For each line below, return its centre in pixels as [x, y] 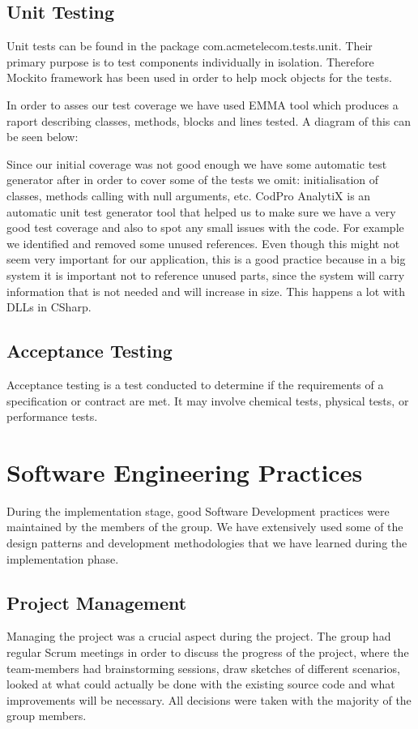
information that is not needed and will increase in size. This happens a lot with [206, 291]
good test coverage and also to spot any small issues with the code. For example [205, 227]
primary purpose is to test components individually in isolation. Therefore [190, 61]
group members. [47, 716]
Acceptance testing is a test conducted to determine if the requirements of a [195, 384]
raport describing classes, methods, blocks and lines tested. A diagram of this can [209, 120]
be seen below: [43, 137]
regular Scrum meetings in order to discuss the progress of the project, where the [208, 652]
